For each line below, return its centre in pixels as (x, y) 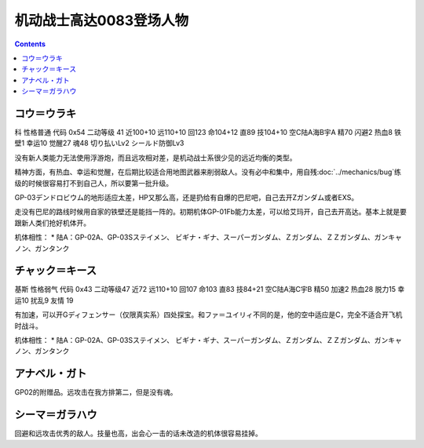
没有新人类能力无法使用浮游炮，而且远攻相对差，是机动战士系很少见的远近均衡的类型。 (155, 158)
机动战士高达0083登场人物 (102, 20)
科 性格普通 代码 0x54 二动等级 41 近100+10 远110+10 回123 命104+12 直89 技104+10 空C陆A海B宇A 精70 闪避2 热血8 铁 (208, 133)
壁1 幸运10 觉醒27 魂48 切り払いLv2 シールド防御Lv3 (99, 143)
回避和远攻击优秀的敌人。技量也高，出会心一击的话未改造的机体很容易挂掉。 (138, 433)
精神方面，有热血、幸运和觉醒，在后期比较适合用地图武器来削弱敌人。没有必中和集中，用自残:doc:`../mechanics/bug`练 (208, 172)
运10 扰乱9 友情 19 (44, 300)
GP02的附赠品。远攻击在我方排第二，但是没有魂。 (96, 392)
